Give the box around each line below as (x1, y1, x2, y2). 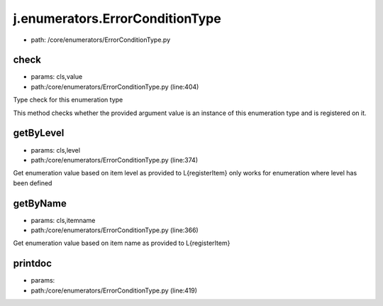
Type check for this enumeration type (13, 96, 123, 104)
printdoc (13, 258, 52, 270)
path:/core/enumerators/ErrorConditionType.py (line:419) (30, 286, 198, 295)
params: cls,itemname (30, 216, 96, 224)
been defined (13, 178, 52, 187)
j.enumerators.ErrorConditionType (13, 11, 221, 26)
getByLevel (13, 127, 65, 139)
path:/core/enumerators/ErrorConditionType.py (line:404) (30, 82, 199, 91)
